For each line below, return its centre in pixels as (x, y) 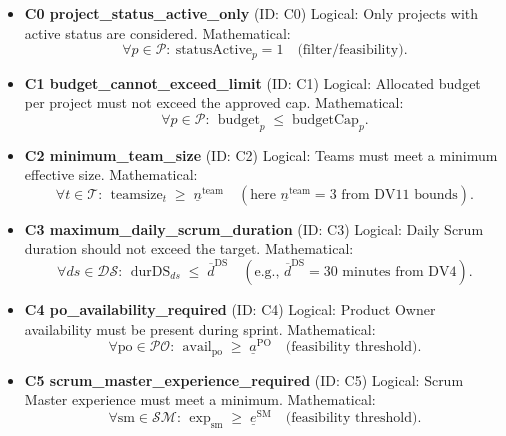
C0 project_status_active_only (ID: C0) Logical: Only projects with (251, 13)
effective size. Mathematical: (111, 174)
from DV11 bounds (399, 194)
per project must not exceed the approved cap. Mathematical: (214, 102)
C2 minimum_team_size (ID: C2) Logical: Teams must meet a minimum (261, 154)
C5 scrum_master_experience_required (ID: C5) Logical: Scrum (244, 379)
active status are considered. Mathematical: (157, 32)
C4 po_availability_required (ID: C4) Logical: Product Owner (230, 309)
